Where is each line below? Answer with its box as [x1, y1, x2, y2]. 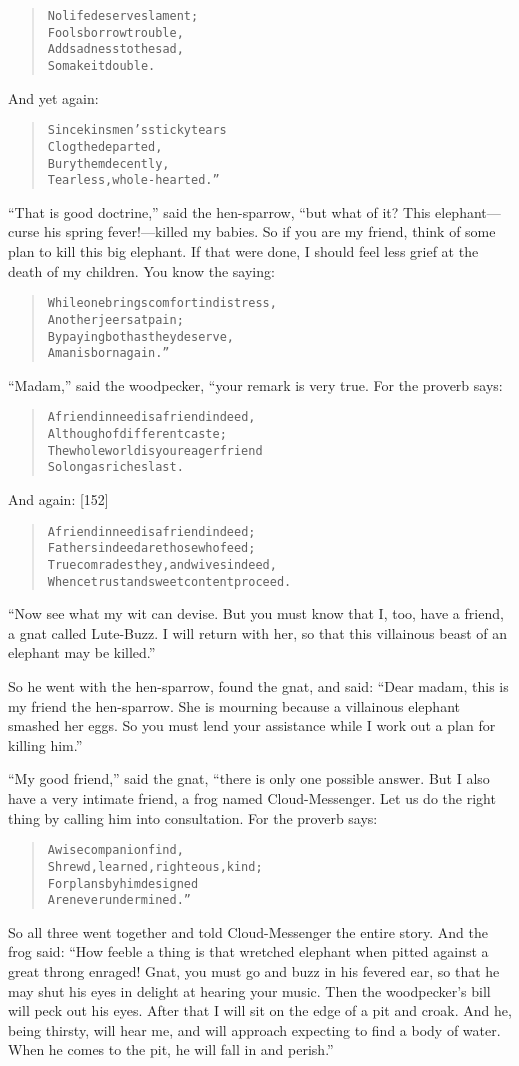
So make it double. [47, 58, 156, 73]
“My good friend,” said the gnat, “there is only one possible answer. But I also [8, 768, 490, 789]
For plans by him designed [47, 876, 199, 891]
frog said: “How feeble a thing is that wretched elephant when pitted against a [8, 941, 489, 962]
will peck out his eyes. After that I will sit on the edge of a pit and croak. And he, [8, 1000, 512, 1021]
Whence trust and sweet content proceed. [47, 574, 292, 589]
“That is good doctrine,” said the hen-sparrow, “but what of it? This [8, 201, 431, 222]
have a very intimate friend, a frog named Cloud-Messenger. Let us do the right [8, 788, 496, 809]
